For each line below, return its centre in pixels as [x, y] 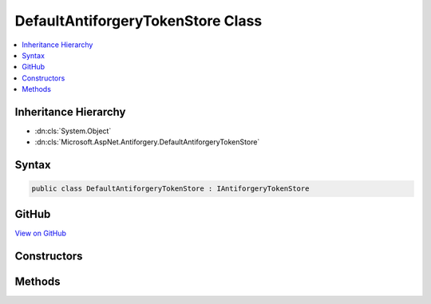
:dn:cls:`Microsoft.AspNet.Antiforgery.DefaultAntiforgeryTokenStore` [147, 142]
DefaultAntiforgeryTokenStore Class [138, 21]
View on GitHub [41, 233]
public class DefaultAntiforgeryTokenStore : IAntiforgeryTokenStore [170, 189]
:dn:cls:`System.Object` [73, 131]
